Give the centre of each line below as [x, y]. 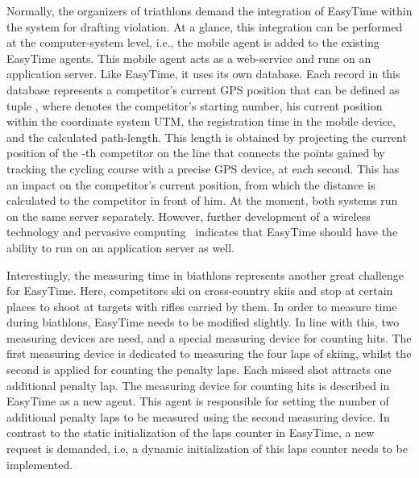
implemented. [40, 464]
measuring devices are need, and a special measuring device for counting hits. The [209, 337]
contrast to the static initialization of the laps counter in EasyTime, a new [191, 432]
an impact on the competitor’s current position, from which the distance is [191, 184]
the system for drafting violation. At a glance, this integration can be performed [205, 26]
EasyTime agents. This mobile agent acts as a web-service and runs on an [189, 58]
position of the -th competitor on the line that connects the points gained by [196, 153]
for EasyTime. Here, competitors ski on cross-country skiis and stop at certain [200, 291]
